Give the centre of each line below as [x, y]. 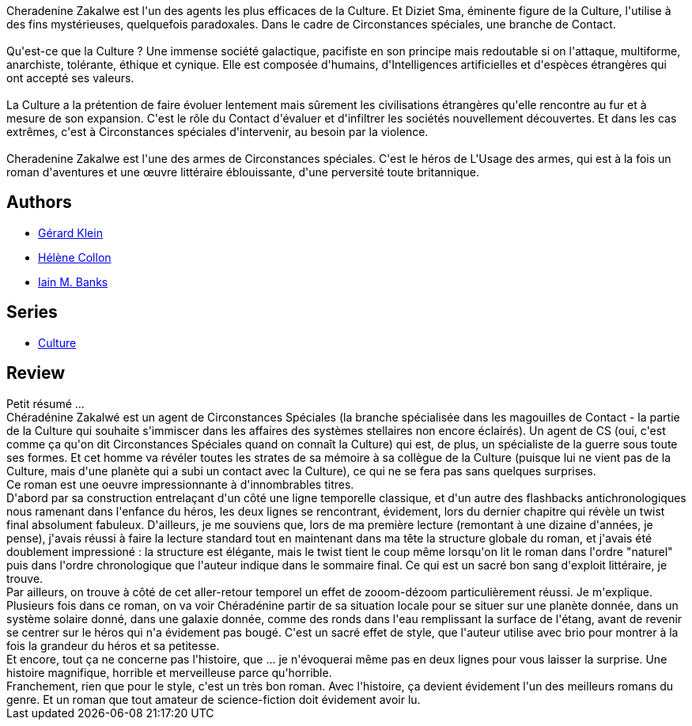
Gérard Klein [70, 233]
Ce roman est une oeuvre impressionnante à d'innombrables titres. [180, 484]
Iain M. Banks [73, 282]
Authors [39, 202]
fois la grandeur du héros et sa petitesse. [113, 645]
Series [32, 312]
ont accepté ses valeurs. [70, 78]
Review [36, 373]
